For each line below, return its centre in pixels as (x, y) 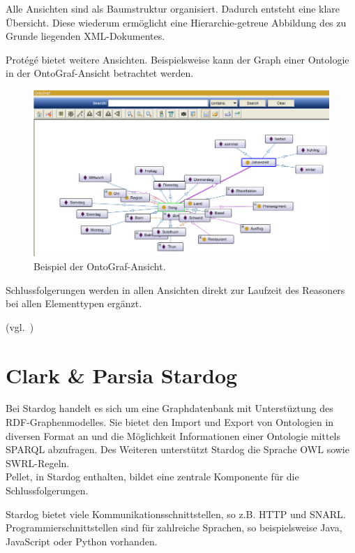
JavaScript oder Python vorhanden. (82, 541)
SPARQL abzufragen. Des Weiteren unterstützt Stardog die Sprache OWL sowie (177, 449)
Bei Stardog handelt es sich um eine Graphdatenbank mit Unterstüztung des (169, 408)
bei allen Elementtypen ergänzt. (74, 303)
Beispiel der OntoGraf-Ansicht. (100, 266)
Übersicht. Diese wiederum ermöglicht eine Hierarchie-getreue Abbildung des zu (176, 22)
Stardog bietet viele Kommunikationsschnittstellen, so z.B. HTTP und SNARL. (176, 514)
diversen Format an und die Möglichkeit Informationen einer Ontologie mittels (173, 435)
